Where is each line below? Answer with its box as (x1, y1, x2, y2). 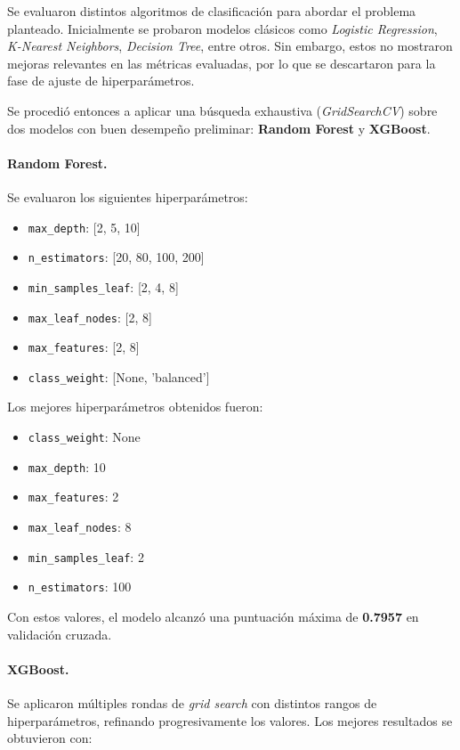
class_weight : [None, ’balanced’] (28, 367, 210, 386)
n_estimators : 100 (28, 577, 132, 596)
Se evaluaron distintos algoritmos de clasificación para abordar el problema (7, 2, 416, 20)
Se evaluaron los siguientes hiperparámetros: (7, 187, 248, 206)
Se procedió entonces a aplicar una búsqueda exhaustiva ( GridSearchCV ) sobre (7, 101, 438, 119)
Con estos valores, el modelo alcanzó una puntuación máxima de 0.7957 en (7, 607, 419, 626)
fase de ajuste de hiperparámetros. (7, 71, 195, 90)
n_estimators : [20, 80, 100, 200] (28, 248, 205, 266)
